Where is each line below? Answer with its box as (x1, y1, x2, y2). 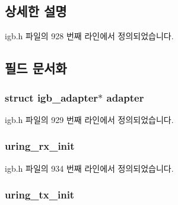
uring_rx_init (5, 138, 75, 153)
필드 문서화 (5, 59, 67, 77)
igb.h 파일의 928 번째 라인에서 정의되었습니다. (5, 30, 174, 42)
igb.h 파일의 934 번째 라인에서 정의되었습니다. (5, 162, 174, 174)
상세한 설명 (5, 2, 67, 20)
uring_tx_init (5, 187, 75, 202)
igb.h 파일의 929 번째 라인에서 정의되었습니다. (5, 113, 174, 125)
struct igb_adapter (5, 90, 98, 105)
